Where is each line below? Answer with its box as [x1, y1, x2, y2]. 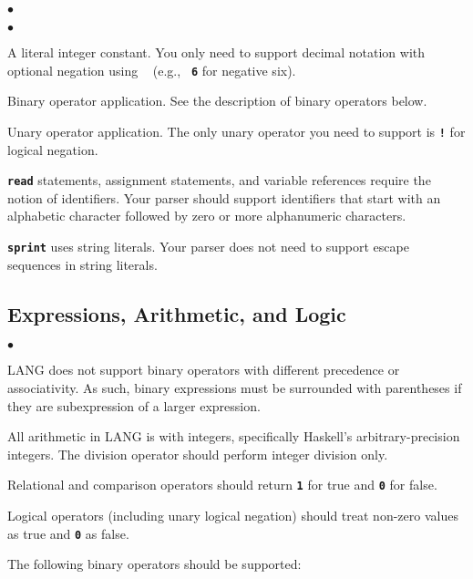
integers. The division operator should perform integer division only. [7, 444, 388, 463]
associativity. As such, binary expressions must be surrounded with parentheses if [7, 377, 462, 397]
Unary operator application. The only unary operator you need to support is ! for [7, 121, 466, 140]
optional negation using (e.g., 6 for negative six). [7, 60, 296, 79]
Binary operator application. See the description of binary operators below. [7, 91, 427, 110]
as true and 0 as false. [7, 523, 129, 543]
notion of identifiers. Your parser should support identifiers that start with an [7, 188, 441, 207]
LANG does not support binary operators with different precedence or [7, 360, 400, 379]
